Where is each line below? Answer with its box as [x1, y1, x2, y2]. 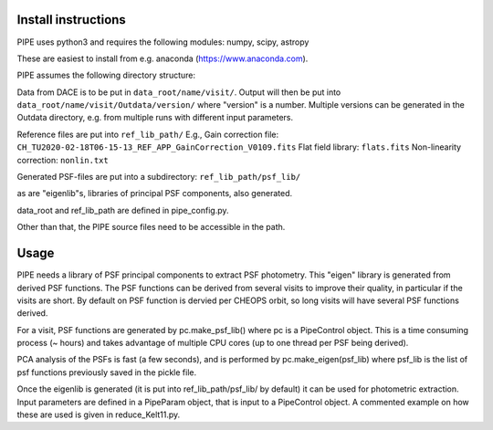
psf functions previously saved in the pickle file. [16, 366, 197, 378]
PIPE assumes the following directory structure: [16, 69, 196, 81]
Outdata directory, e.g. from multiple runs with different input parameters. [16, 112, 294, 123]
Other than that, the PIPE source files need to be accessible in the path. [16, 222, 286, 233]
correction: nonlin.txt [16, 154, 109, 165]
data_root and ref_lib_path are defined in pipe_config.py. [16, 205, 229, 215]
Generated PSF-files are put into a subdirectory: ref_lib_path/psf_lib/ [16, 172, 301, 183]
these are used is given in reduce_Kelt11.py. [16, 409, 181, 420]
